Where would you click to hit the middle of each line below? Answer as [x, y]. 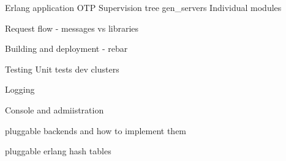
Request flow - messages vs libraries [72, 28]
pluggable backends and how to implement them [96, 130]
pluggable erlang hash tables [58, 151]
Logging [20, 89]
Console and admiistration [55, 109]
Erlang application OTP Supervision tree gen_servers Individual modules [143, 7]
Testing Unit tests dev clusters [62, 69]
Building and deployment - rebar [66, 48]
